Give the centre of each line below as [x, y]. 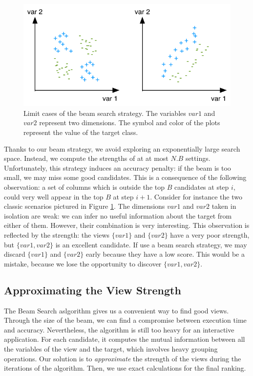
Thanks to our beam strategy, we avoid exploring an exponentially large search [122, 148]
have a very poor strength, [210, 235]
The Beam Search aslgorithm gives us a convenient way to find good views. [116, 310]
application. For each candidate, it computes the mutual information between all [125, 339]
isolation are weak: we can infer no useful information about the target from [118, 215]
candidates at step [201, 187]
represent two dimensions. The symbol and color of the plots [130, 122]
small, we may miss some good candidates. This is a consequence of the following [125, 177]
